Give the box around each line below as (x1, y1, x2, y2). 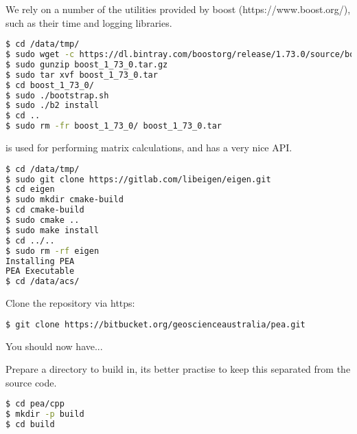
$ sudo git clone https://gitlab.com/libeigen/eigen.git (5, 174, 271, 184)
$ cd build (5, 420, 55, 430)
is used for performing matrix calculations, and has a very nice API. (5, 140, 292, 155)
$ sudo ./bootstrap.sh (5, 90, 109, 100)
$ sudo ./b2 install (5, 100, 100, 111)
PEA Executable (5, 266, 75, 276)
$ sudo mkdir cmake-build (5, 195, 124, 205)
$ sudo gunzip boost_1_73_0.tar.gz (5, 59, 168, 69)
